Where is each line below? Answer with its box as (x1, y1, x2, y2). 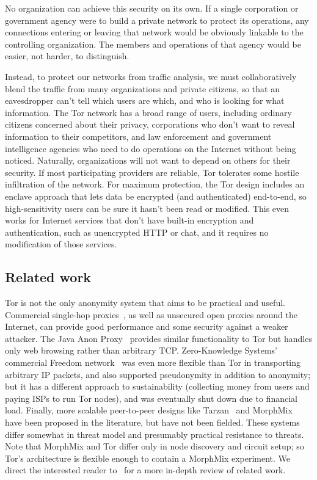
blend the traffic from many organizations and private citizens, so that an (5, 82, 280, 95)
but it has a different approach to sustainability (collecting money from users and (5, 380, 310, 393)
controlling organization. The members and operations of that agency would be (5, 37, 301, 50)
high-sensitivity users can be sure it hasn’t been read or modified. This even (5, 202, 290, 214)
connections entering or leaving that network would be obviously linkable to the (5, 26, 304, 38)
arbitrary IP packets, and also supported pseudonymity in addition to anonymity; (5, 368, 311, 380)
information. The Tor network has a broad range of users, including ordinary (5, 106, 292, 118)
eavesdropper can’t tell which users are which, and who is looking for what (5, 94, 285, 107)
